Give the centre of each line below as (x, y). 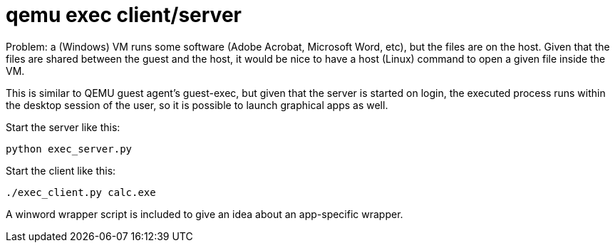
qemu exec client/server (124, 15)
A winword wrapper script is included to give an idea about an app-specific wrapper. (205, 214)
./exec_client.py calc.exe (81, 192)
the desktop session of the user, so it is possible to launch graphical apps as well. (197, 105)
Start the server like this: (63, 127)
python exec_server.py (69, 149)
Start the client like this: (61, 170)
